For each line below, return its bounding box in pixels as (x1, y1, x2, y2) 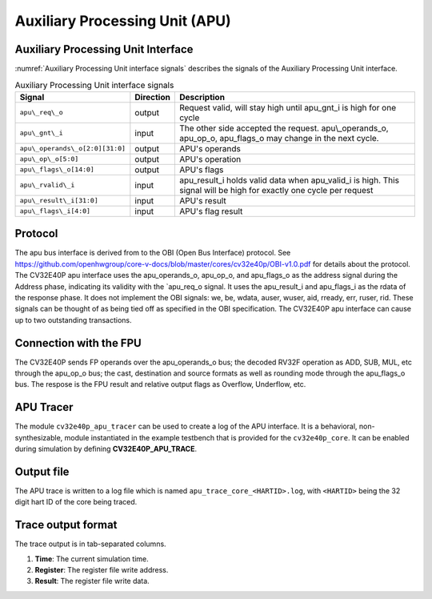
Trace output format (14, 518, 118, 532)
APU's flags (178, 164, 224, 175)
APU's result (178, 195, 227, 206)
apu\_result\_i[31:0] (19, 196, 99, 205)
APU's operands (178, 143, 242, 154)
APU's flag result (178, 205, 243, 216)
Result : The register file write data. (34, 577, 150, 586)
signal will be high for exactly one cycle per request (178, 184, 374, 195)
